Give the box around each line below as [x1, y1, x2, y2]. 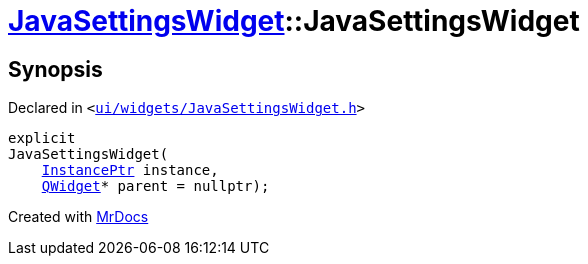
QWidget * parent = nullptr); [41, 178, 270, 195]
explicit [8, 130, 76, 147]
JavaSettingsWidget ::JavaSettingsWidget [8, 4, 580, 38]
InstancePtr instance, [41, 162, 219, 179]
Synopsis [8, 56, 103, 82]
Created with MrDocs [8, 208, 149, 226]
